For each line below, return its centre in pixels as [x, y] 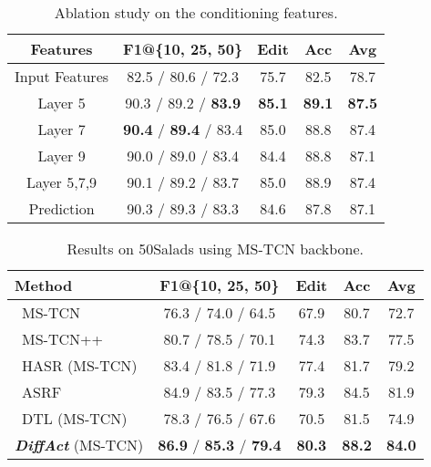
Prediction [62, 208]
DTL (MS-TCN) [75, 418]
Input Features [62, 76]
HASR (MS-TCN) [80, 365]
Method [44, 285]
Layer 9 [62, 156]
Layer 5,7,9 [62, 182]
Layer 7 [62, 129]
